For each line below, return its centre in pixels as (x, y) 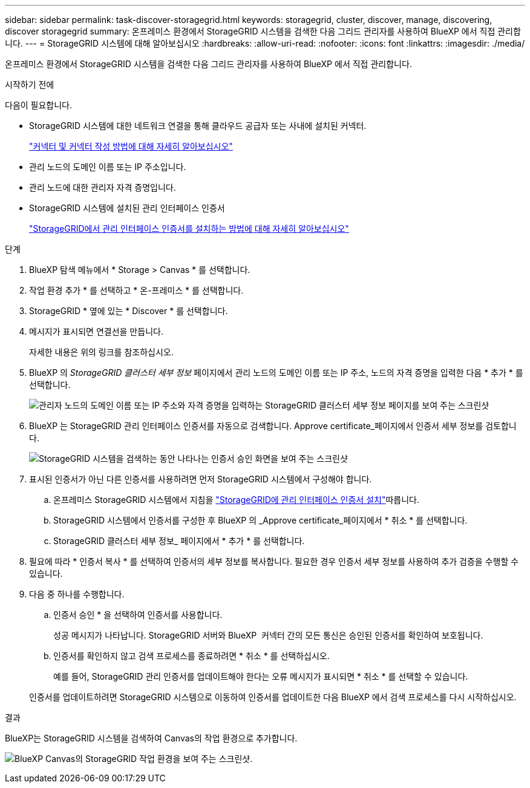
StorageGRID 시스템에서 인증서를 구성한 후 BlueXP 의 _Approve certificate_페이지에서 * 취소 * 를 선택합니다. (260, 520)
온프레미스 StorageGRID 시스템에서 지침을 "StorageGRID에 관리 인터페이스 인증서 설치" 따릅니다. (237, 500)
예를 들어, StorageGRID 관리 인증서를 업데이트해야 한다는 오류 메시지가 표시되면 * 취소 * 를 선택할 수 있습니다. (261, 676)
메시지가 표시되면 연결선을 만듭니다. (96, 331)
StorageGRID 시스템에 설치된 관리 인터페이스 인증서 (127, 208)
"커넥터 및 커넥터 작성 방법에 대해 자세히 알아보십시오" (131, 146)
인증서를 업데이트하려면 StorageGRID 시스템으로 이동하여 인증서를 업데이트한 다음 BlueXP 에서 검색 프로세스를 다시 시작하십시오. (273, 697)
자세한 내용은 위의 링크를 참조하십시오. (101, 352)
